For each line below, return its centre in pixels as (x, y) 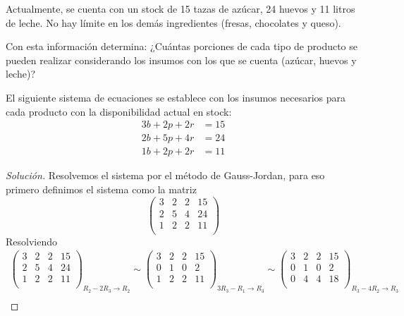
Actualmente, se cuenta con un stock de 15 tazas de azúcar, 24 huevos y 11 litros (180, 8)
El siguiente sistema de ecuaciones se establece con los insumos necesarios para (176, 97)
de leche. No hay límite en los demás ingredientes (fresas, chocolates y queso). (173, 22)
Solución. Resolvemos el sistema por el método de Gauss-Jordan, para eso (165, 175)
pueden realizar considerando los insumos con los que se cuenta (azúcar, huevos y (181, 60)
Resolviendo (31, 241)
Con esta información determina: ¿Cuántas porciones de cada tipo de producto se (182, 46)
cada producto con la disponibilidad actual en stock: (119, 111)
